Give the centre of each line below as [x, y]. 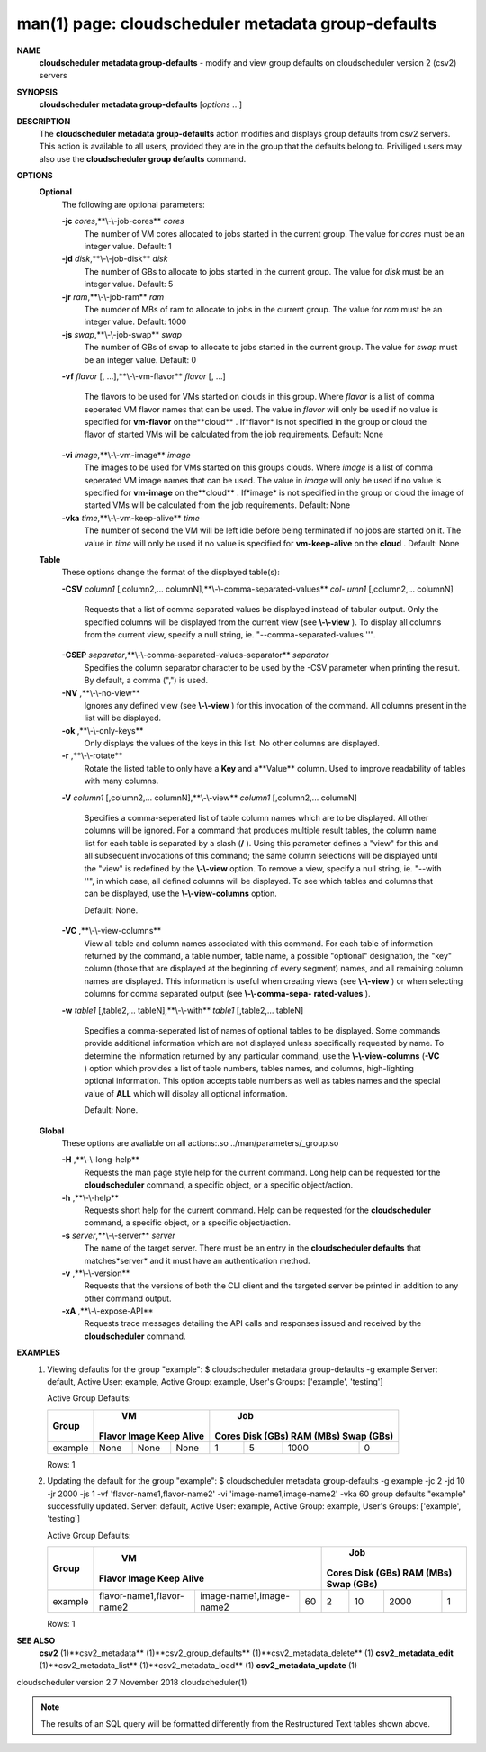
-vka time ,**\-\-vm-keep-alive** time [130, 518]
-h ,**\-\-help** [90, 1197]
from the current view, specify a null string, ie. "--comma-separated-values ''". [230, 634]
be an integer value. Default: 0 [140, 359]
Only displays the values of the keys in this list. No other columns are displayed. [232, 744]
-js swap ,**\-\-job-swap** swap [122, 334]
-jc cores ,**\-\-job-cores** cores [123, 221]
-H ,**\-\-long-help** [100, 1160]
